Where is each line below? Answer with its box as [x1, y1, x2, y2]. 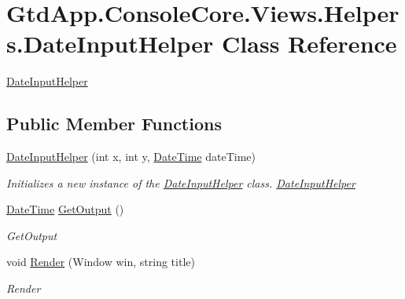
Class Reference [222, 27, 397, 60]
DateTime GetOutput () [6, 201, 124, 217]
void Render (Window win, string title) [6, 253, 195, 270]
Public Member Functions [6, 111, 222, 136]
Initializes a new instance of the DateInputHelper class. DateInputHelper [6, 174, 355, 191]
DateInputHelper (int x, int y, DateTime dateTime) [6, 148, 256, 165]
